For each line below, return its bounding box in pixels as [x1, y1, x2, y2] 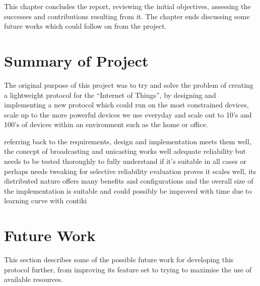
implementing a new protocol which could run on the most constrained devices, [4, 99, 249, 110]
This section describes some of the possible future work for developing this [4, 254, 234, 265]
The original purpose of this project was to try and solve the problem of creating [4, 79, 253, 90]
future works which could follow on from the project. [4, 21, 167, 31]
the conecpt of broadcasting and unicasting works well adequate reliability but [4, 146, 246, 156]
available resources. [4, 274, 63, 284]
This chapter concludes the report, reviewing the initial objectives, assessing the [4, 1, 251, 11]
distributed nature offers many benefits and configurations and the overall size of [4, 176, 253, 186]
